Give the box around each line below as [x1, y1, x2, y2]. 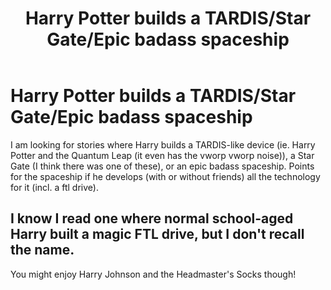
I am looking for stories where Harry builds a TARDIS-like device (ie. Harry [10, 138, 316, 151]
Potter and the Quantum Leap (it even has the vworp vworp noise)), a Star [10, 149, 315, 161]
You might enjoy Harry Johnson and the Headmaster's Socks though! [10, 268, 297, 280]
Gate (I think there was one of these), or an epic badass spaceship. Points [10, 160, 315, 172]
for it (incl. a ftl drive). [10, 181, 99, 193]
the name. [10, 242, 75, 259]
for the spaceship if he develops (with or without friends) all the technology [10, 170, 321, 182]
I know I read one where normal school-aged [10, 210, 294, 227]
